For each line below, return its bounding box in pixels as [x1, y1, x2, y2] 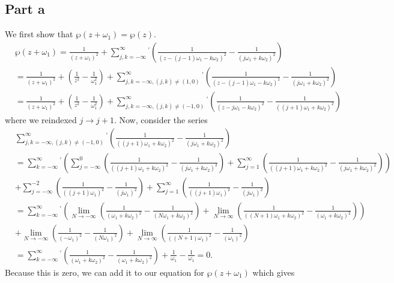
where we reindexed [5, 113, 77, 126]
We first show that [5, 28, 73, 40]
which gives [252, 266, 295, 278]
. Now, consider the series [114, 113, 208, 126]
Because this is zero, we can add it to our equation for [5, 266, 204, 278]
